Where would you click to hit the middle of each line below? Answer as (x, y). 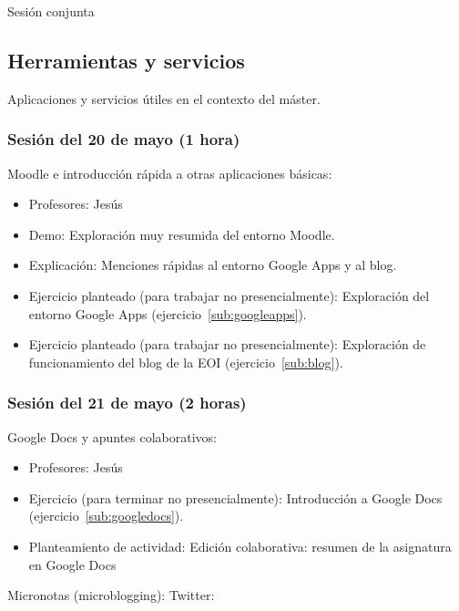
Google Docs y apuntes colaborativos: (112, 436)
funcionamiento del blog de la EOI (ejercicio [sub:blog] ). (186, 362)
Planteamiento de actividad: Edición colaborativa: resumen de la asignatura (240, 546)
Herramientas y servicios (126, 60)
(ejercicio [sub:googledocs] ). (106, 516)
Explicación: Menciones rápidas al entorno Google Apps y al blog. (213, 265)
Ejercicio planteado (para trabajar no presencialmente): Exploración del (229, 295)
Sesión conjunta (51, 11)
